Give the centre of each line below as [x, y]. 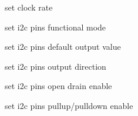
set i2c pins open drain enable [58, 86]
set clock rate [29, 7]
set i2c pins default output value [63, 47]
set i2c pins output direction [55, 66]
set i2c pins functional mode [55, 27]
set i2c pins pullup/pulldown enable [69, 105]
